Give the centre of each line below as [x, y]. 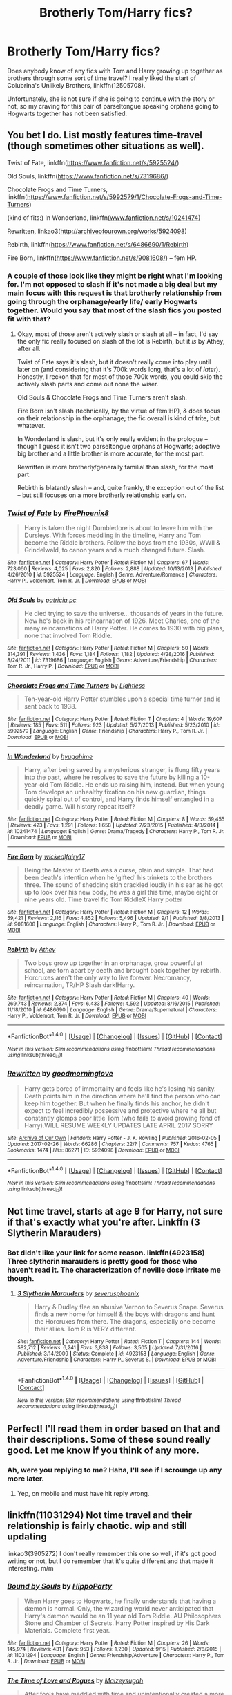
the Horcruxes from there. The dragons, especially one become [125, 1322]
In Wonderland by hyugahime [50, 757]
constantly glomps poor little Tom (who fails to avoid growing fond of [122, 1118]
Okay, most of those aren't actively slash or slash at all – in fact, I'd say [118, 334]
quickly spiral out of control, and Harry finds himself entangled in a [119, 799]
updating [27, 1537]
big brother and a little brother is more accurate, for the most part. [111, 453]
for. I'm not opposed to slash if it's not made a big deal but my [112, 284]
